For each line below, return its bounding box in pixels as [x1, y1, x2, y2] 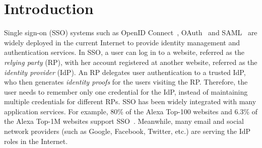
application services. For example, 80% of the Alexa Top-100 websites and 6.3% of [4, 106, 257, 116]
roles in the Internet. [4, 135, 68, 146]
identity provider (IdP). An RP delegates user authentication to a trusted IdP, [4, 66, 246, 77]
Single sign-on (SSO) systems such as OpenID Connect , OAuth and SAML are [4, 27, 257, 38]
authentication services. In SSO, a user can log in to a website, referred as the [4, 47, 244, 57]
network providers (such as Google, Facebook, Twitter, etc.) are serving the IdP [4, 126, 251, 136]
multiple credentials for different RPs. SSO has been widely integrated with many [4, 96, 256, 107]
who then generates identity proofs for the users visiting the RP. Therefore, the [4, 77, 248, 87]
